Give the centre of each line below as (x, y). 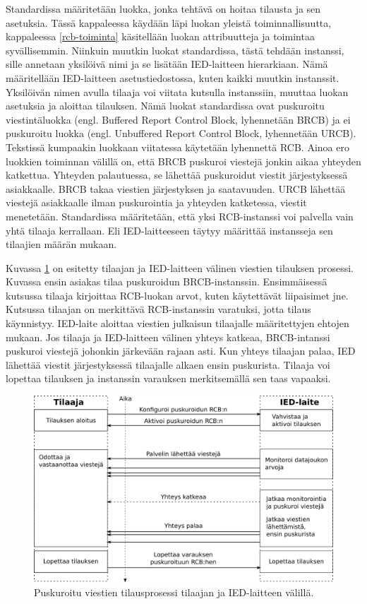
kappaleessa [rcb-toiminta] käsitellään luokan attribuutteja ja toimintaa (160, 36)
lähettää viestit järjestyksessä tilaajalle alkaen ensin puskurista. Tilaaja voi (168, 364)
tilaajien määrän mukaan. (61, 244)
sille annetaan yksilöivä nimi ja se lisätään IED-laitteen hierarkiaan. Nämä (167, 64)
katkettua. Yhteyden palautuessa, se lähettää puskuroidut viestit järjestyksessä (177, 175)
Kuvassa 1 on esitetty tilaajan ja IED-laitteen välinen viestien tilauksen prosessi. (180, 267)
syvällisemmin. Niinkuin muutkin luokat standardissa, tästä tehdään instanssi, (175, 50)
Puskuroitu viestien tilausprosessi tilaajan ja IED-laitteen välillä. (174, 592)
